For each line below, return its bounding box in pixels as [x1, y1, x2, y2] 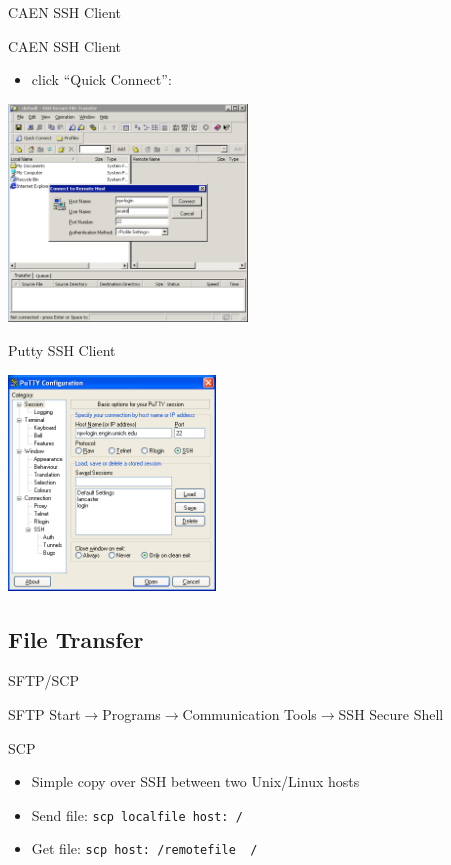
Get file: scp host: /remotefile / [31, 838, 258, 859]
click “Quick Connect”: [31, 69, 172, 90]
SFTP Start [8, 704, 81, 725]
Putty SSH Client [8, 340, 116, 361]
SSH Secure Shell [338, 704, 444, 725]
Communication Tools [182, 704, 317, 725]
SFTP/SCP [8, 670, 79, 691]
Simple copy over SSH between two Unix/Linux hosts [31, 771, 360, 792]
